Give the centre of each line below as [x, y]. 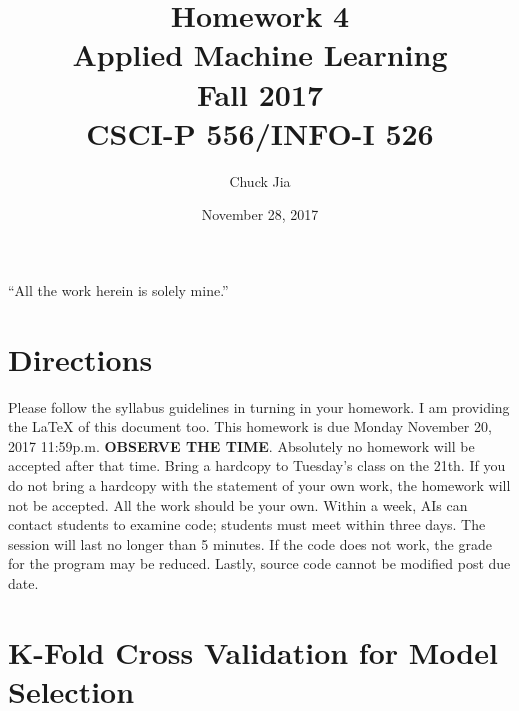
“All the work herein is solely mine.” [118, 289]
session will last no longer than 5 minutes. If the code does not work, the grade [250, 543]
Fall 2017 [260, 93]
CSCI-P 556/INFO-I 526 [260, 132]
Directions [80, 358]
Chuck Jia [260, 180]
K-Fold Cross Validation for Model [253, 651]
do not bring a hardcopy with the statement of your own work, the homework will [259, 484]
